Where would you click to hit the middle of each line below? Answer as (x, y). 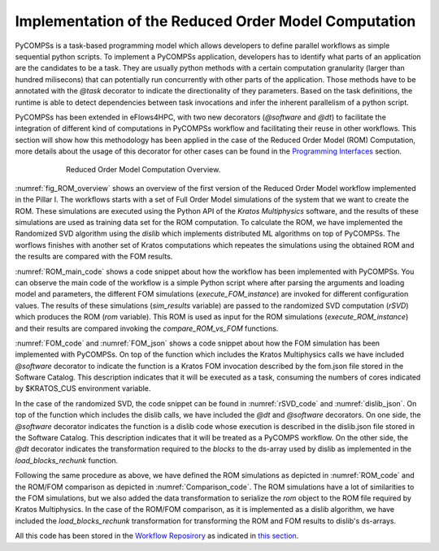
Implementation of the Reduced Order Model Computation (215, 21)
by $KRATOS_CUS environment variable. (83, 388)
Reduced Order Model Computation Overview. (143, 170)
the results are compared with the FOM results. (94, 257)
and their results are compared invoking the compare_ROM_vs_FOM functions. (147, 328)
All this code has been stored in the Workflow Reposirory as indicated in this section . (157, 536)
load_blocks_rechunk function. (67, 460)
